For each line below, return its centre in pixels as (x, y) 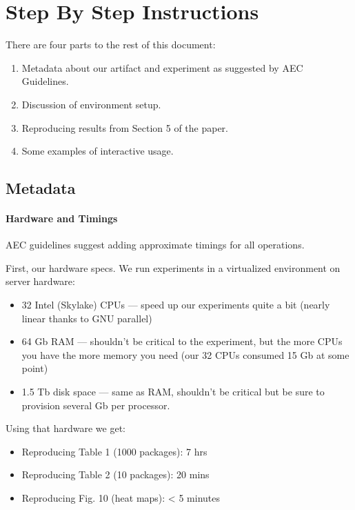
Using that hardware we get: (65, 428)
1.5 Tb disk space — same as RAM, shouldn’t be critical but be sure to (173, 392)
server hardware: (40, 281)
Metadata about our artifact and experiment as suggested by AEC (162, 67)
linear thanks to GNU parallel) (87, 318)
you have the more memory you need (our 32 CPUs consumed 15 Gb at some (185, 354)
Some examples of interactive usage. (98, 151)
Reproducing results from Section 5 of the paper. (125, 127)
